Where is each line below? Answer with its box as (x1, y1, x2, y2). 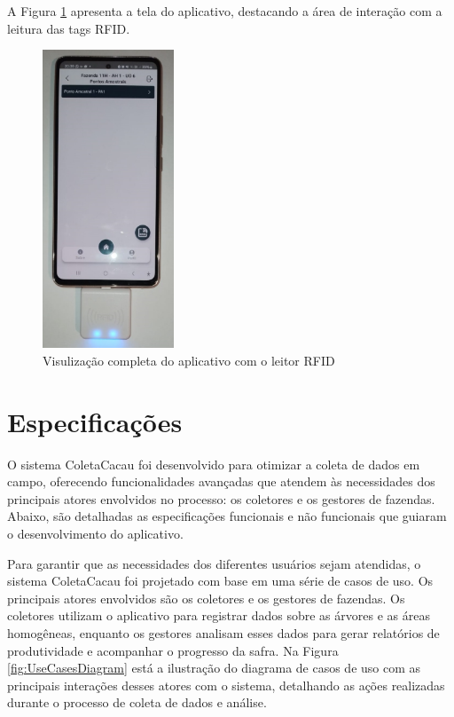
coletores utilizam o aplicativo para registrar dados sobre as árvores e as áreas (7, 606, 430, 625)
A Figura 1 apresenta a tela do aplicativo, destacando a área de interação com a (7, 2, 442, 20)
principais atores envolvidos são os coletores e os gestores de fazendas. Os (7, 588, 405, 607)
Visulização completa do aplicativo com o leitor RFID (43, 351, 335, 369)
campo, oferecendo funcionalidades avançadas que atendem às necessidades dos (7, 472, 435, 491)
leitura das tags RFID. (7, 19, 130, 37)
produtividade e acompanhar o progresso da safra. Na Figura (7, 641, 339, 659)
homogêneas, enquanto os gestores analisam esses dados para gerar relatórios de (7, 624, 440, 642)
